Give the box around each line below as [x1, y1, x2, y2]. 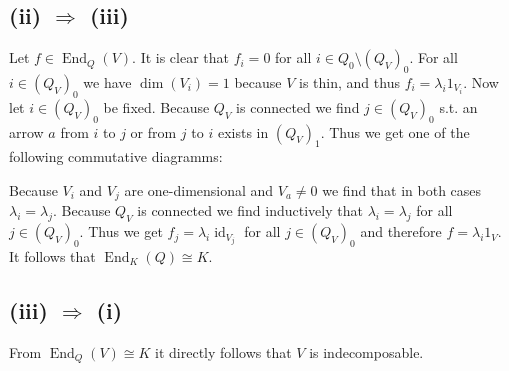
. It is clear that [132, 47, 230, 68]
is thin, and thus [299, 72, 400, 92]
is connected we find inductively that [137, 200, 363, 221]
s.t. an [439, 96, 478, 117]
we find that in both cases [322, 179, 482, 200]
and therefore [360, 221, 442, 242]
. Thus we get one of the [320, 121, 470, 142]
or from [130, 121, 177, 142]
